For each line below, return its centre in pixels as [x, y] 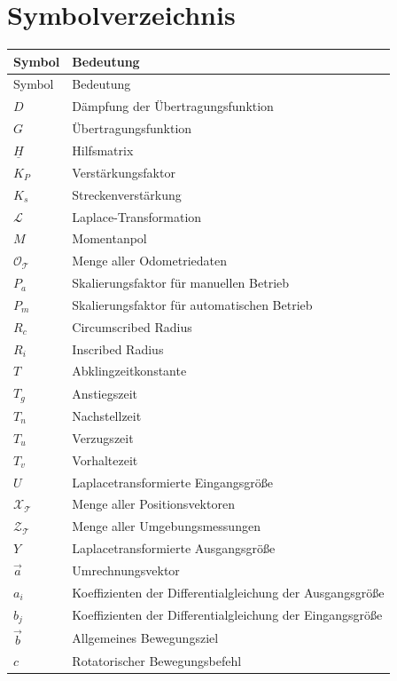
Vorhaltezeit [105, 459]
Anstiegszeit [105, 393]
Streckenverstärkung [127, 194]
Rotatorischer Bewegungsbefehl [157, 661]
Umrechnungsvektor [126, 570]
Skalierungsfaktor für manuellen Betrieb [181, 283]
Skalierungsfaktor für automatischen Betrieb [192, 304]
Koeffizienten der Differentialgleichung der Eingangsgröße [227, 614]
